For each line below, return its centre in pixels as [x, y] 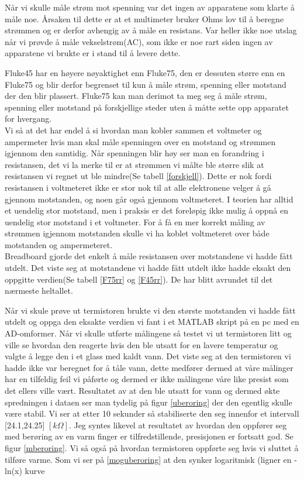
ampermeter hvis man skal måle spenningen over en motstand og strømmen [140, 141]
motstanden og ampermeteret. [59, 244]
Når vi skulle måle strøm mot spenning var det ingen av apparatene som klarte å [150, 7]
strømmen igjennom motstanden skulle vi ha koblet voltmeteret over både [137, 233]
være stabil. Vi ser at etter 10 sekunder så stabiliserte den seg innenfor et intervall [152, 413]
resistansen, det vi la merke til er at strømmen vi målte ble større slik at [134, 164]
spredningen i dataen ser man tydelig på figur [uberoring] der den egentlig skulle [148, 402]
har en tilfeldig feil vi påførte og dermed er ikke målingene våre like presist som [147, 379]
